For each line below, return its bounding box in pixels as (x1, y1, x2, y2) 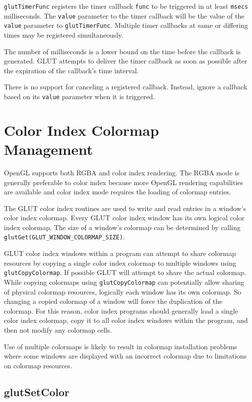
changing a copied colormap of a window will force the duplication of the (4, 296, 223, 306)
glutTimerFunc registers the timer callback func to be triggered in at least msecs (4, 1, 248, 11)
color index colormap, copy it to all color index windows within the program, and (4, 315, 248, 325)
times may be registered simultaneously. (4, 29, 123, 40)
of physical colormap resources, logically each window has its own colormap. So (4, 286, 241, 296)
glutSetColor (4, 384, 69, 399)
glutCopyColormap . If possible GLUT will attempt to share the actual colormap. (4, 267, 246, 277)
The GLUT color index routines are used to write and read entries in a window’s (4, 203, 246, 213)
